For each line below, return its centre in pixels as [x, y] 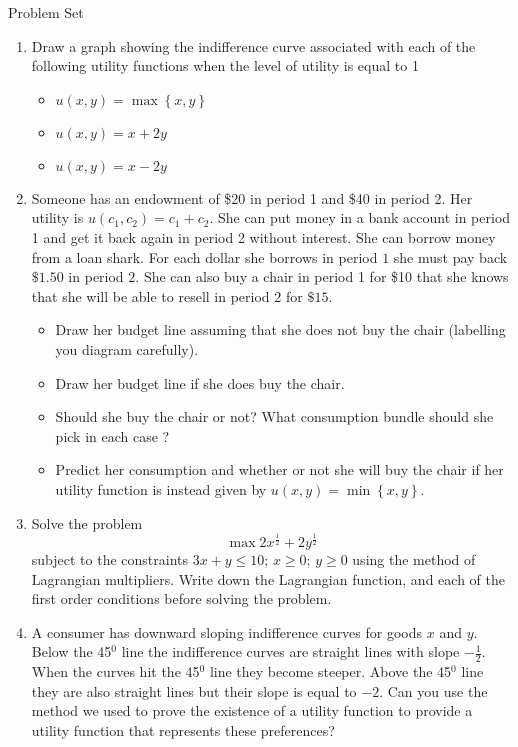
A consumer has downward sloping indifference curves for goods [227, 631]
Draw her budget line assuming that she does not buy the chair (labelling [280, 329]
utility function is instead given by [161, 488]
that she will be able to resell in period [150, 295]
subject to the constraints [110, 559]
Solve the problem [87, 522]
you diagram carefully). [127, 348]
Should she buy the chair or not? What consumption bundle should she [274, 416]
